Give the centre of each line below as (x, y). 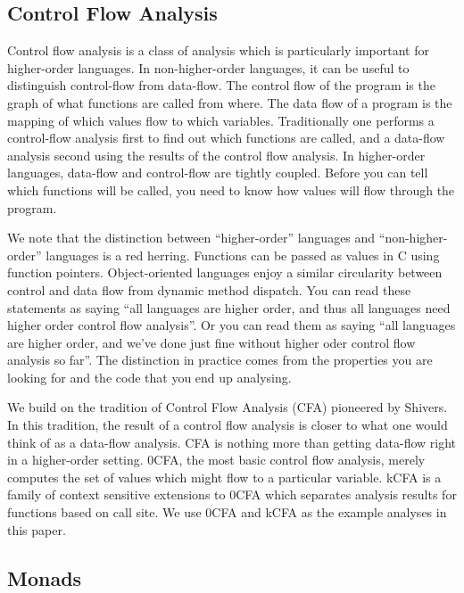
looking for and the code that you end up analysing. (149, 377)
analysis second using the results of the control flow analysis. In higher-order (216, 155)
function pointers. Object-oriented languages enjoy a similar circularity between (225, 272)
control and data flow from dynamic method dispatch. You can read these (209, 289)
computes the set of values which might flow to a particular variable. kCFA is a (224, 477)
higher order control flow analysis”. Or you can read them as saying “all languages (232, 325)
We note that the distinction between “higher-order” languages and (191, 238)
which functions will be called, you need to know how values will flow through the (231, 189)
